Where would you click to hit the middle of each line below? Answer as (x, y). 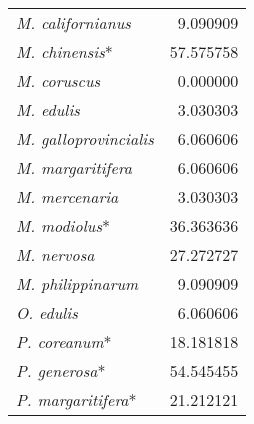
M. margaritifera (74, 167)
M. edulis (48, 109)
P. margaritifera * (76, 399)
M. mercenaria (67, 196)
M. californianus (73, 22)
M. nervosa (55, 254)
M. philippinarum (77, 283)
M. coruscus (58, 80)
